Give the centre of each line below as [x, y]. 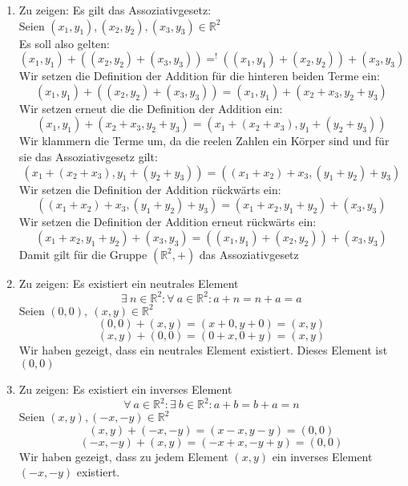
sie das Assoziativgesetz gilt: [88, 156]
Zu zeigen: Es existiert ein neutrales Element [129, 283]
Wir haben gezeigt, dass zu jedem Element [123, 456]
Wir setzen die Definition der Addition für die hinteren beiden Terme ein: [199, 76]
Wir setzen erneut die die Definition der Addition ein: [151, 108]
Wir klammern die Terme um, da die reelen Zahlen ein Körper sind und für [204, 141]
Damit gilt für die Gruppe [83, 254]
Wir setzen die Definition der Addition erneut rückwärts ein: [168, 222]
